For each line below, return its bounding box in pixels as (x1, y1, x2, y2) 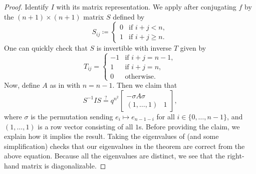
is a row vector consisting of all (38, 121, 133, 131)
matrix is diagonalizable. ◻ (22, 160, 106, 170)
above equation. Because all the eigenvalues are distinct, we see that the (4, 150, 225, 161)
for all (156, 111, 175, 121)
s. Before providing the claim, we (139, 121, 240, 131)
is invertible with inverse (96, 43, 172, 53)
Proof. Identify (4, 2, 49, 12)
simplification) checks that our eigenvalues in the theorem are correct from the (4, 140, 245, 151)
